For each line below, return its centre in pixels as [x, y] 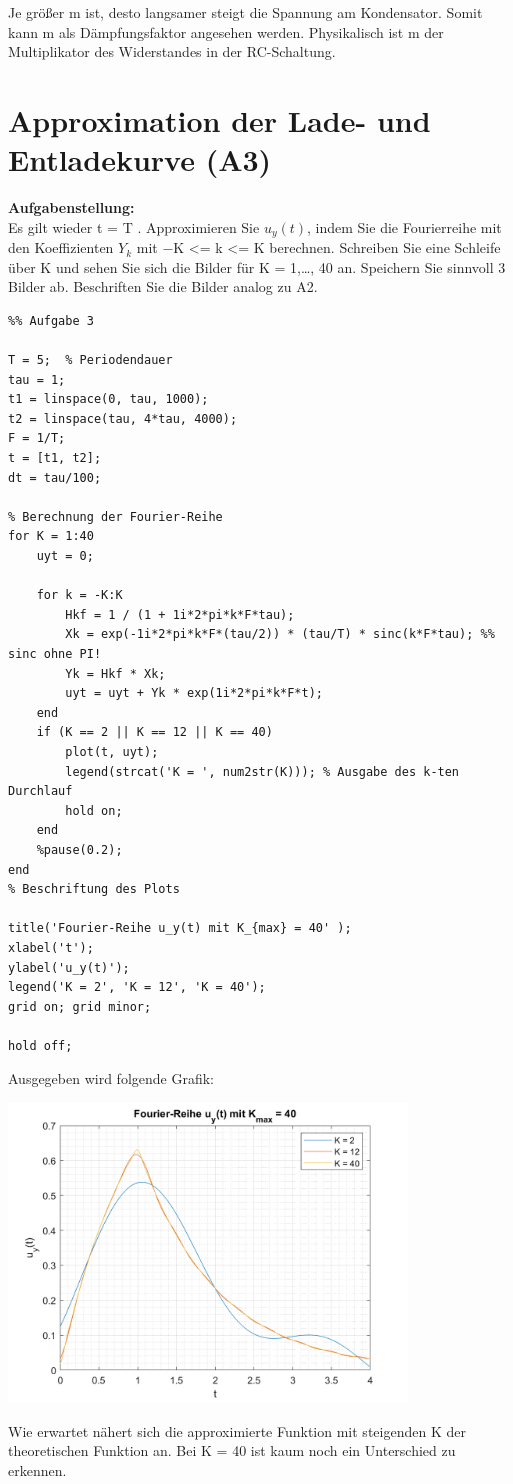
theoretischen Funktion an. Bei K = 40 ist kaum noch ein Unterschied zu [232, 1450]
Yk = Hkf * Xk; [115, 673]
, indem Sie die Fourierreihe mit [404, 226]
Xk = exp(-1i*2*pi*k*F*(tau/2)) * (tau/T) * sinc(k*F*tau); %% [280, 634]
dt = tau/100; [55, 477]
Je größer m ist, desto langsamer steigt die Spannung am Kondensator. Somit [245, 12]
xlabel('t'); [51, 947]
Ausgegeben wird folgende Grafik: [111, 1078]
